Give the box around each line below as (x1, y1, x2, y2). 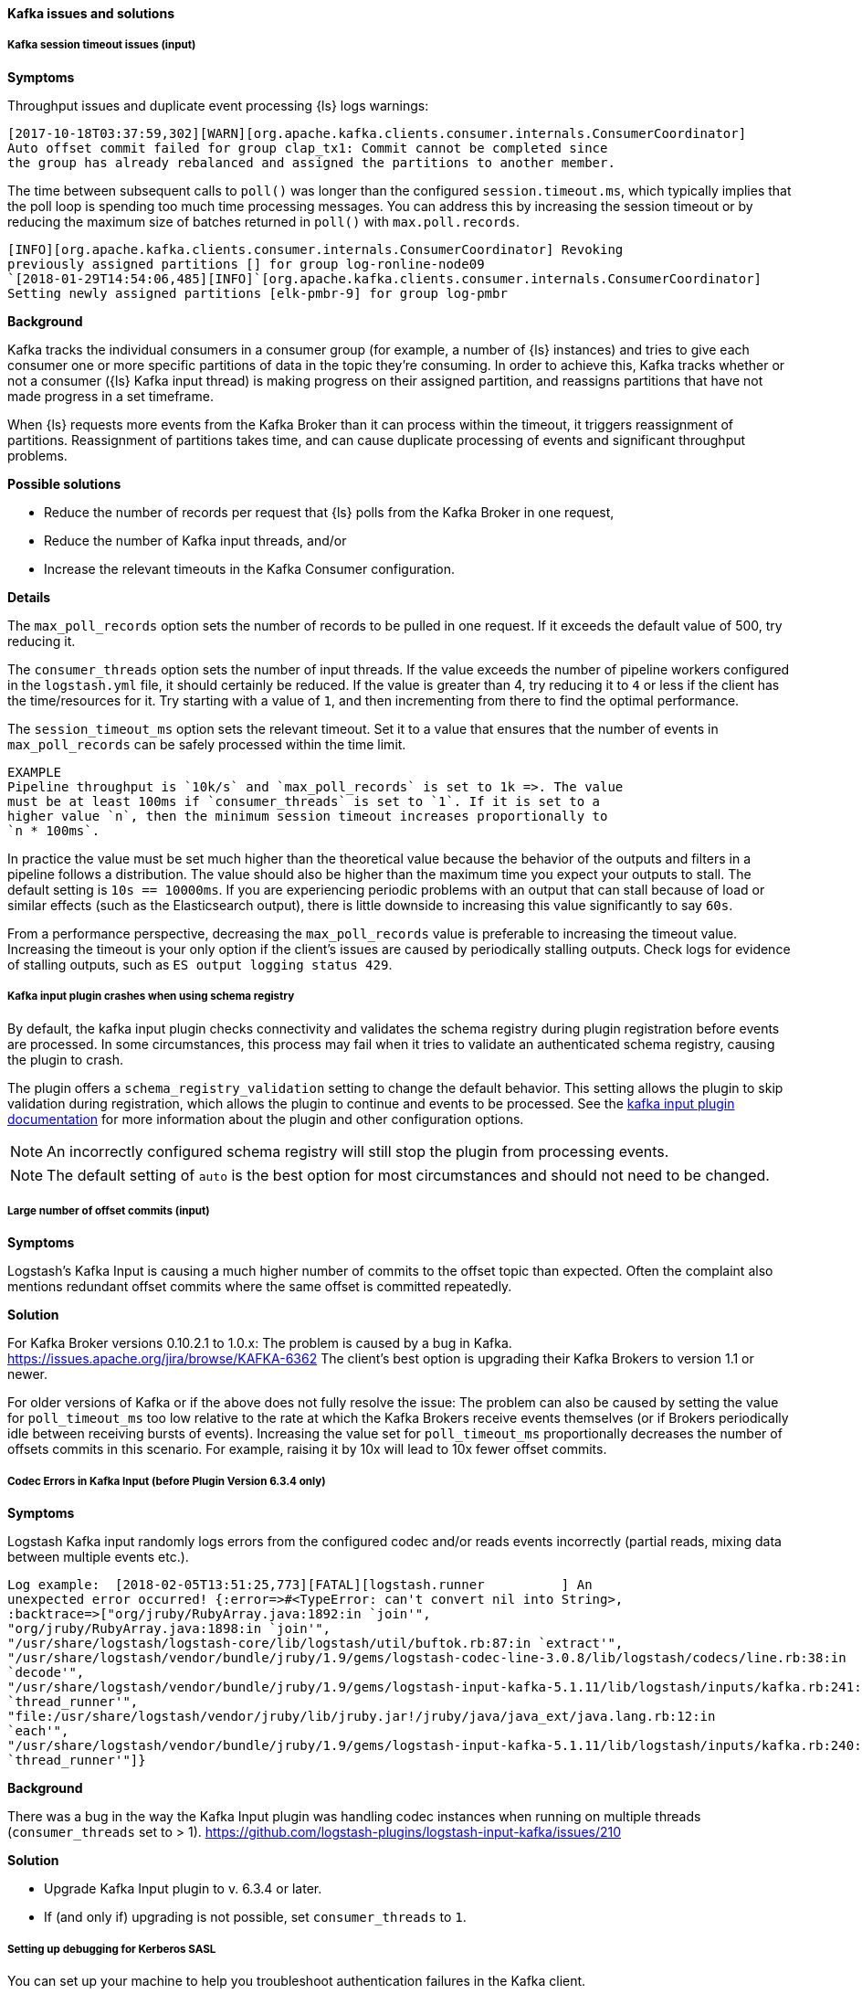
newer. (7, 1366, 47, 1383)
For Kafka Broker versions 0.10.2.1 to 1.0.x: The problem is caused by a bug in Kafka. (7, 1335, 512, 1352)
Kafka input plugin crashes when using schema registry (7, 990, 295, 1003)
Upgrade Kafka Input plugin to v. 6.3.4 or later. (44, 1881, 322, 1897)
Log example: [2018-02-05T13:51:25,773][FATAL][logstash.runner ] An (7, 1577, 593, 1593)
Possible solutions (7, 475, 121, 492)
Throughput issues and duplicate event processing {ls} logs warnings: (7, 97, 429, 113)
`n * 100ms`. (7, 822, 100, 838)
